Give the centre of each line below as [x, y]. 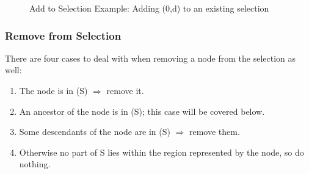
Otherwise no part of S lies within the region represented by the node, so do [162, 152]
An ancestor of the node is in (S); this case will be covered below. [142, 111]
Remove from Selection [63, 35]
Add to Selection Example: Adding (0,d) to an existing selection [149, 8]
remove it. [125, 90]
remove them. [214, 132]
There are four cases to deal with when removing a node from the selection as [151, 58]
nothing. [35, 164]
